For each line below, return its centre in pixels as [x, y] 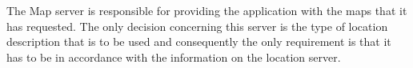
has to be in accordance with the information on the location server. [174, 57]
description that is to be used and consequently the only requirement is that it [199, 42]
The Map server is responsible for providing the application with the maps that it [207, 10]
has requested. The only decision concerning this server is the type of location [197, 26]
